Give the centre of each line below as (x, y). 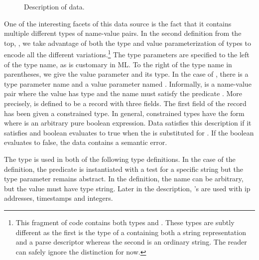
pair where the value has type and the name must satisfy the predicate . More (123, 93)
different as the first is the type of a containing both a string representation (131, 232)
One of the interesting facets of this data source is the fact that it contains (118, 23)
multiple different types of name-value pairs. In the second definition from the (123, 33)
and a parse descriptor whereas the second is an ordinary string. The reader (131, 242)
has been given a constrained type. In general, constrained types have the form (124, 113)
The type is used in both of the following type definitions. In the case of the (120, 159)
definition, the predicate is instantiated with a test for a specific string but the (124, 169)
